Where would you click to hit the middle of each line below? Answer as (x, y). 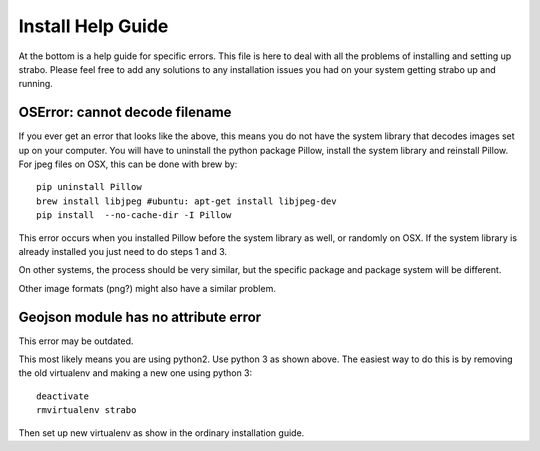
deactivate (63, 396)
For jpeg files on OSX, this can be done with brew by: (128, 164)
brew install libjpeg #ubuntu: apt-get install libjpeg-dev (186, 201)
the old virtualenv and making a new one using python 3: (135, 373)
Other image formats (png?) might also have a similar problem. (147, 288)
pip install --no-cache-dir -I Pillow (134, 215)
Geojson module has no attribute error (140, 316)
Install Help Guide (93, 26)
